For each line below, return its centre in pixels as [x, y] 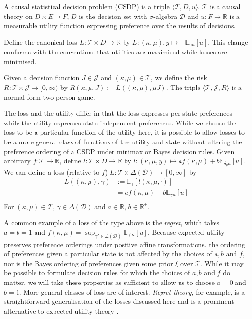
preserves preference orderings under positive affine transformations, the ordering [125, 244]
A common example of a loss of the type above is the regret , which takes [112, 222]
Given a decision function [42, 78]
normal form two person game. [50, 97]
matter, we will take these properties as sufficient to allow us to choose [109, 282]
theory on [18, 16]
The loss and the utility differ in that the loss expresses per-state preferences [118, 113]
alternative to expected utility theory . [61, 310]
